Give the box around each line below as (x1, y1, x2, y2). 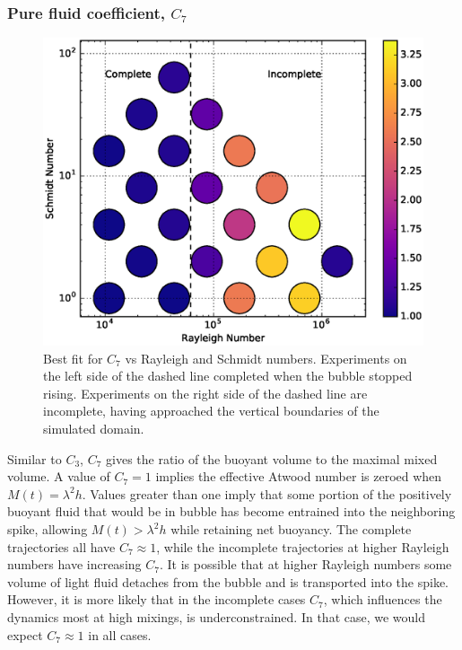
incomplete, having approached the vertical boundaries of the (43, 401, 379, 420)
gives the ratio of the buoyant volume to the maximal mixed (106, 449, 438, 468)
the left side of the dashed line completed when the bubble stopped (43, 366, 413, 385)
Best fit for (43, 348, 103, 367)
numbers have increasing (7, 555, 142, 574)
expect (7, 625, 43, 644)
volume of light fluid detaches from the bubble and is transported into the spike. (7, 572, 449, 591)
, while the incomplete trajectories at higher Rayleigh (156, 537, 449, 556)
